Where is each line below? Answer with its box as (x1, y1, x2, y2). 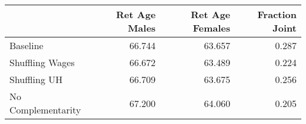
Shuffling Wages (9, 56, 75, 69)
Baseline (9, 39, 44, 52)
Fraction (257, 8, 297, 21)
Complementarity (9, 103, 81, 116)
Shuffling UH (9, 73, 63, 86)
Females (192, 21, 231, 35)
